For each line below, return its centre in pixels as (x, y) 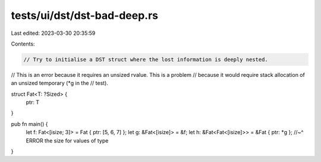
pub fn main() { (29, 124)
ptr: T (33, 102)
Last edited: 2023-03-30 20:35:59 (53, 33)
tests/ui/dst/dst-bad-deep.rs (85, 15)
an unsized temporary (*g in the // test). (59, 83)
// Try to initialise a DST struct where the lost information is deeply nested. (146, 59)
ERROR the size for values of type (67, 140)
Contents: (23, 44)
